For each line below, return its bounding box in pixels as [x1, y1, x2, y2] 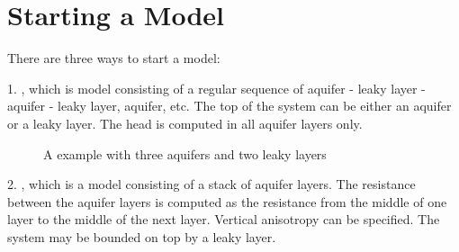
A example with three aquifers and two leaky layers [43, 144, 327, 163]
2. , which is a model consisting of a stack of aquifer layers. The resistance [7, 175, 416, 193]
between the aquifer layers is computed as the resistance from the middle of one [7, 192, 447, 211]
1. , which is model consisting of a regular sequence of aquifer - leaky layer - [7, 78, 426, 97]
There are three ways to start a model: [7, 49, 220, 67]
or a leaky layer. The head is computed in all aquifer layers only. [7, 113, 363, 132]
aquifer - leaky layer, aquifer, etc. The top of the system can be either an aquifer [7, 96, 452, 115]
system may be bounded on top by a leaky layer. [7, 227, 276, 246]
